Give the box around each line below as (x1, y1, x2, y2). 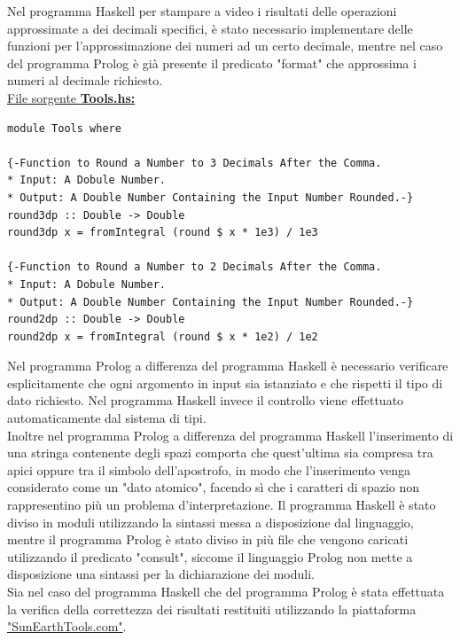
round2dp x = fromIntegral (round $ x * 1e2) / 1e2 (7, 330, 318, 343)
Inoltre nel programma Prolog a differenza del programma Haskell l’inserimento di (7, 425, 454, 444)
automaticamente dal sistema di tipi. (7, 409, 207, 427)
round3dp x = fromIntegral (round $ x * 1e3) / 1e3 (7, 226, 318, 239)
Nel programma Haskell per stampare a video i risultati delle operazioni (7, 2, 397, 20)
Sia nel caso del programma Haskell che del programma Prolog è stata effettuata (7, 582, 445, 600)
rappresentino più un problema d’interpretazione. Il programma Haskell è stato (7, 496, 436, 514)
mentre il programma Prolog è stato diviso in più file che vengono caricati (7, 530, 409, 549)
